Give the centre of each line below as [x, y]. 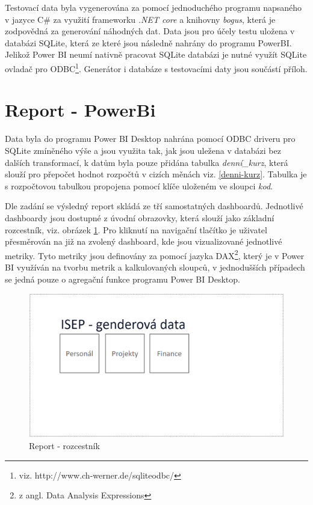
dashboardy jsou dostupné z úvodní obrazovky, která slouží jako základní [140, 217]
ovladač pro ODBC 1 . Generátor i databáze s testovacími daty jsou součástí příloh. [156, 67]
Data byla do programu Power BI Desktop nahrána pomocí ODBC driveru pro [150, 139]
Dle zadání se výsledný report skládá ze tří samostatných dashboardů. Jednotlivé [154, 206]
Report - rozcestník [64, 446]
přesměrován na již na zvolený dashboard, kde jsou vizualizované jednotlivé [144, 241]
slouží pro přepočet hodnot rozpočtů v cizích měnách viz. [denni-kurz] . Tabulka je [156, 174]
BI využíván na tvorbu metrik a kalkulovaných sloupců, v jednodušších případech [155, 267]
